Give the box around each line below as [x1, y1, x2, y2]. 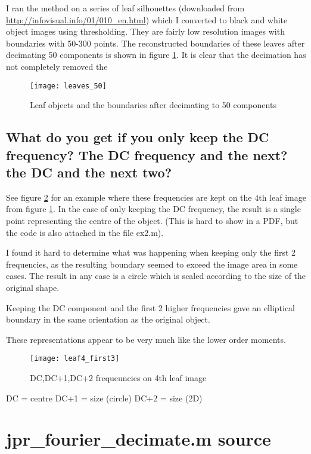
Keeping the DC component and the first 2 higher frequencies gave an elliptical [6, 301, 296, 314]
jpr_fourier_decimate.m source [6, 427, 271, 451]
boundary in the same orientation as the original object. [6, 313, 210, 326]
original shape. [6, 281, 60, 293]
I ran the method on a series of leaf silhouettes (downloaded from [6, 2, 245, 14]
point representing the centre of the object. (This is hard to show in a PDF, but [6, 214, 298, 226]
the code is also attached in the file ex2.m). [6, 226, 164, 238]
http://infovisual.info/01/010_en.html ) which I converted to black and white [6, 13, 288, 26]
